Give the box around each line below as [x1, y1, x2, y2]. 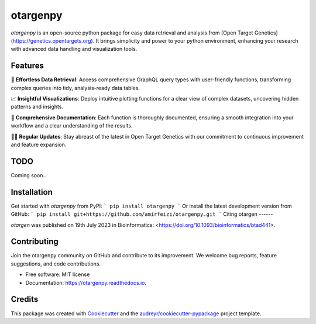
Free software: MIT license [25, 271, 90, 278]
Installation [11, 187, 53, 197]
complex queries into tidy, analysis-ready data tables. [11, 84, 140, 91]
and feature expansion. [11, 141, 67, 148]
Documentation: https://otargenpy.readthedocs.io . [25, 279, 146, 286]
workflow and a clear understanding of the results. [11, 122, 133, 129]
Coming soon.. [11, 171, 46, 178]
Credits [11, 294, 39, 304]
